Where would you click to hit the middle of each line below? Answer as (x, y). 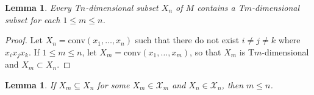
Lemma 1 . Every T (43, 7)
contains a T (221, 7)
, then (232, 84)
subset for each (33, 19)
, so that (205, 51)
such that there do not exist (187, 40)
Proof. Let (24, 40)
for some (113, 84)
